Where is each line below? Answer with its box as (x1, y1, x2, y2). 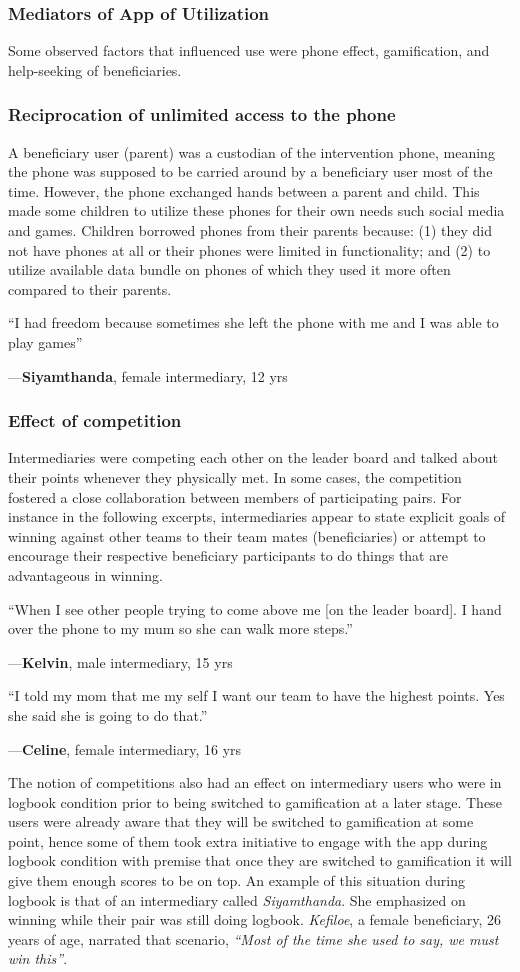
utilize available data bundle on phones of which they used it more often (8, 259, 451, 280)
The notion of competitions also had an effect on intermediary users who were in (8, 772, 502, 793)
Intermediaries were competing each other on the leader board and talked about (8, 447, 498, 468)
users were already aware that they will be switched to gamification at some (8, 811, 474, 832)
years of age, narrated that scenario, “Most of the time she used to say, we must (8, 928, 499, 949)
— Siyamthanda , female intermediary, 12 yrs (8, 365, 288, 386)
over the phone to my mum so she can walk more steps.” (8, 618, 353, 639)
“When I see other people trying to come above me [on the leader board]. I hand (8, 598, 502, 619)
